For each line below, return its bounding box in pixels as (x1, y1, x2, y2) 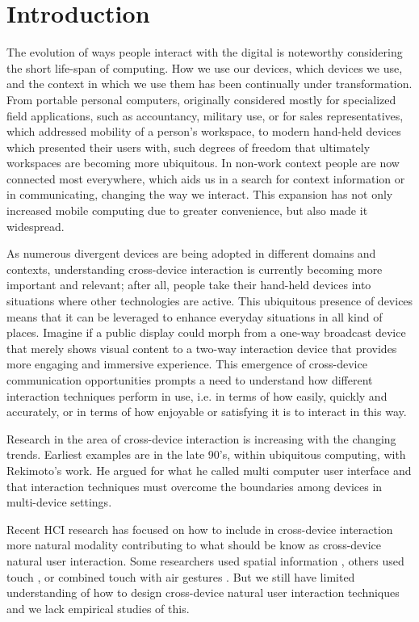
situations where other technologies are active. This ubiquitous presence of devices (6, 292, 413, 309)
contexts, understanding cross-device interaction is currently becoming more (6, 260, 383, 277)
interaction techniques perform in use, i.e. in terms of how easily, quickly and (6, 387, 388, 404)
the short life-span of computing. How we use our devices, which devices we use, (6, 59, 403, 76)
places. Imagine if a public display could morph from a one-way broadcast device (6, 324, 406, 341)
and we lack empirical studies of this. (6, 599, 190, 616)
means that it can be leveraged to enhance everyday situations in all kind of (6, 308, 383, 325)
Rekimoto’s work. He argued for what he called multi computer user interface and (6, 461, 412, 478)
